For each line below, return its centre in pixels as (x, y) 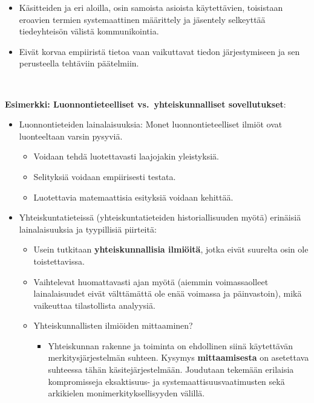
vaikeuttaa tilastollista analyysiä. (94, 305)
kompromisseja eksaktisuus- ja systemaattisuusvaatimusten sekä (166, 381)
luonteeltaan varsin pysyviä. (71, 136)
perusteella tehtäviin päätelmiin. (79, 63)
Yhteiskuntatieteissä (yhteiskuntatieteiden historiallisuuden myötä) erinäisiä (160, 217)
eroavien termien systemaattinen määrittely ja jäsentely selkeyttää (142, 19)
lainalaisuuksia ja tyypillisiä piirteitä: (88, 229)
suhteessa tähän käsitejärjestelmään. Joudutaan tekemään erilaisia (171, 369)
